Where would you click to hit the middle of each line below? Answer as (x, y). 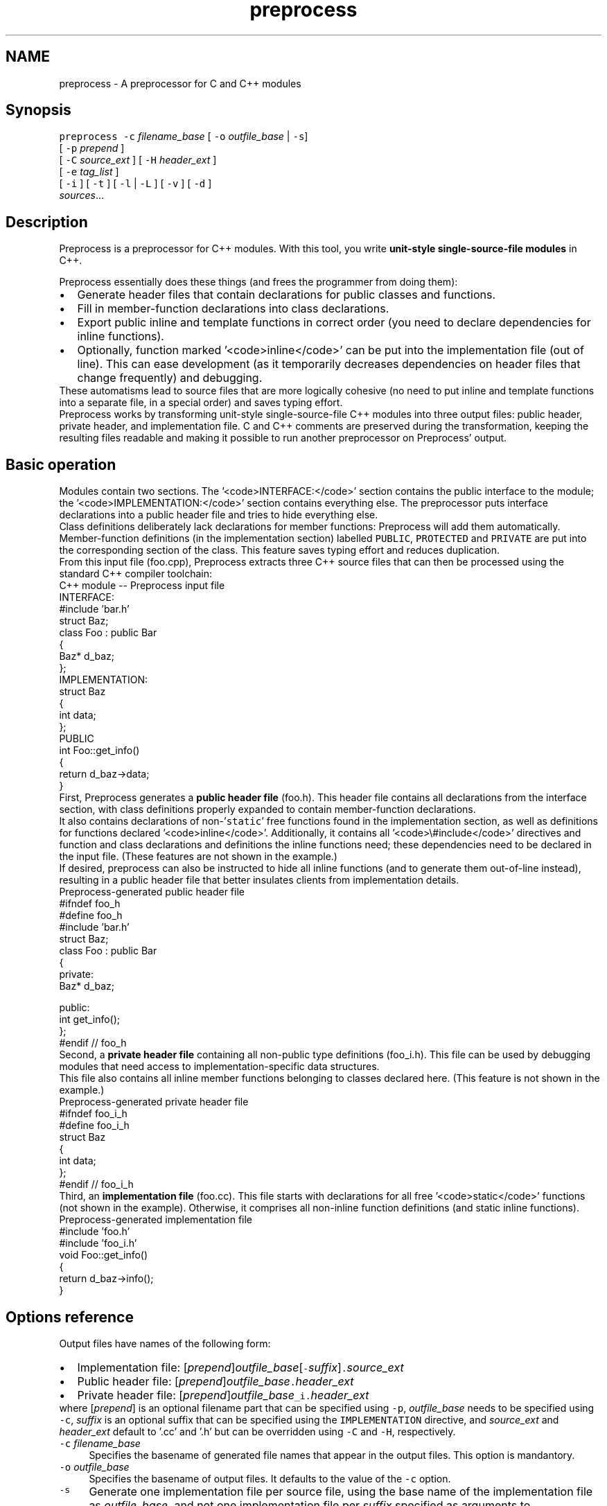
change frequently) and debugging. (170, 378)
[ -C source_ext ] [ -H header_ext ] (138, 160)
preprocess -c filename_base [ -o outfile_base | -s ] (184, 137)
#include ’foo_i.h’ (98, 1243)
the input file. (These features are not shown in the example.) (198, 857)
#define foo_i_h (94, 1126)
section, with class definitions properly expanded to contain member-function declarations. (267, 809)
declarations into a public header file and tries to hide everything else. (219, 515)
